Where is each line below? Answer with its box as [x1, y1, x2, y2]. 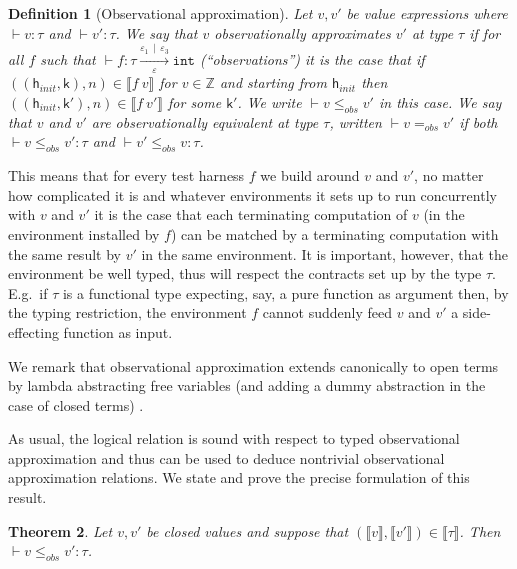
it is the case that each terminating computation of [94, 204, 408, 225]
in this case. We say [378, 91, 502, 112]
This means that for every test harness [8, 165, 245, 186]
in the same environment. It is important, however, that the [141, 243, 509, 264]
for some [168, 91, 222, 112]
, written [329, 111, 382, 132]
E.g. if [8, 282, 48, 303]
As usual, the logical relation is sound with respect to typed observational [8, 428, 460, 449]
